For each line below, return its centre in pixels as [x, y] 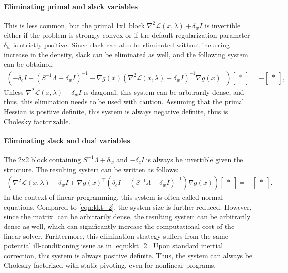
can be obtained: [29, 64]
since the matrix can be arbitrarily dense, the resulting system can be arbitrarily [127, 216]
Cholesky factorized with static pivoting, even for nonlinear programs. [110, 265]
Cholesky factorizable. [37, 121]
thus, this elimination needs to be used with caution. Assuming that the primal [124, 102]
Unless [14, 92]
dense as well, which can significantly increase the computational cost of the [119, 226]
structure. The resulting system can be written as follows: [91, 169]
